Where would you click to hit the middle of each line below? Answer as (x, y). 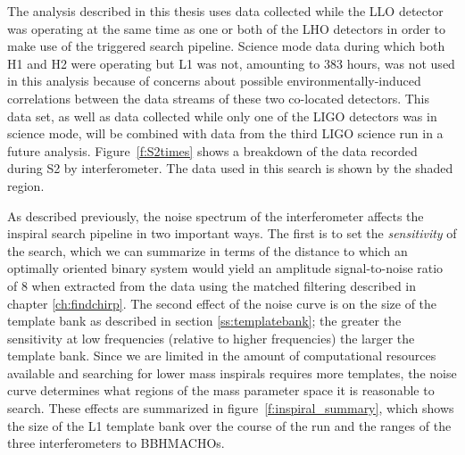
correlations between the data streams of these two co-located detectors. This (219, 98)
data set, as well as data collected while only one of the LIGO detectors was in (222, 116)
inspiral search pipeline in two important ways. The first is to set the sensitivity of (232, 233)
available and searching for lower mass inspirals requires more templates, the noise (232, 372)
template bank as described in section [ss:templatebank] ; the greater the (204, 321)
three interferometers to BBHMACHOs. (116, 443)
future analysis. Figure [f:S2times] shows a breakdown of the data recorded (212, 150)
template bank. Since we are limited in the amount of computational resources (222, 356)
